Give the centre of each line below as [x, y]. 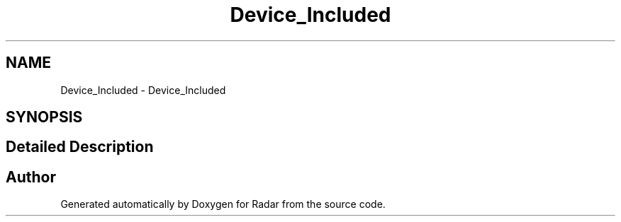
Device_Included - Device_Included [143, 90]
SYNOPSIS [44, 117]
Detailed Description [80, 147]
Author [31, 177]
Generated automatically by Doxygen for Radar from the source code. [223, 204]
